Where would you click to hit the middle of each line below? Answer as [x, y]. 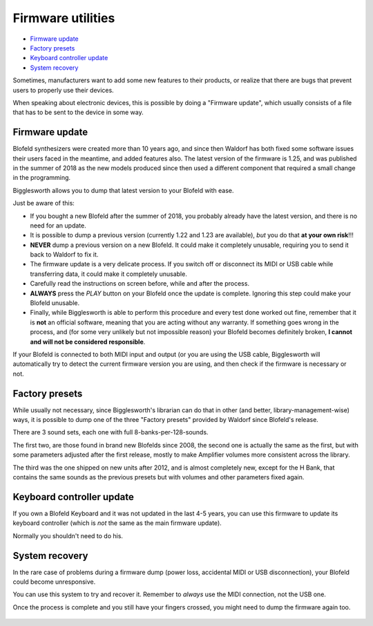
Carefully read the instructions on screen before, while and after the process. [140, 284]
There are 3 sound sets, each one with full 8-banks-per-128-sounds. [111, 432]
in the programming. [42, 178]
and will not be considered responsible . [88, 342]
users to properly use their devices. [63, 90]
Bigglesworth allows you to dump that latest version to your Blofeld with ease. [123, 190]
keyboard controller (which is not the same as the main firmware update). [117, 523]
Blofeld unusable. [55, 303]
